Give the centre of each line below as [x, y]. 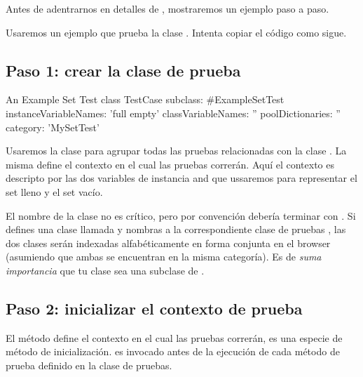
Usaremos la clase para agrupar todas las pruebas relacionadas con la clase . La [176, 151]
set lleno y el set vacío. [54, 191]
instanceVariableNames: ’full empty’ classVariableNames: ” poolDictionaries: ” [173, 113]
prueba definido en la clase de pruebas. [89, 365]
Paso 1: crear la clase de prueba [123, 70]
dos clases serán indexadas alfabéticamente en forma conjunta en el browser [168, 243]
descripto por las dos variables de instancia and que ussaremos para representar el [181, 178]
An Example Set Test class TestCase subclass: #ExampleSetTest [145, 99]
